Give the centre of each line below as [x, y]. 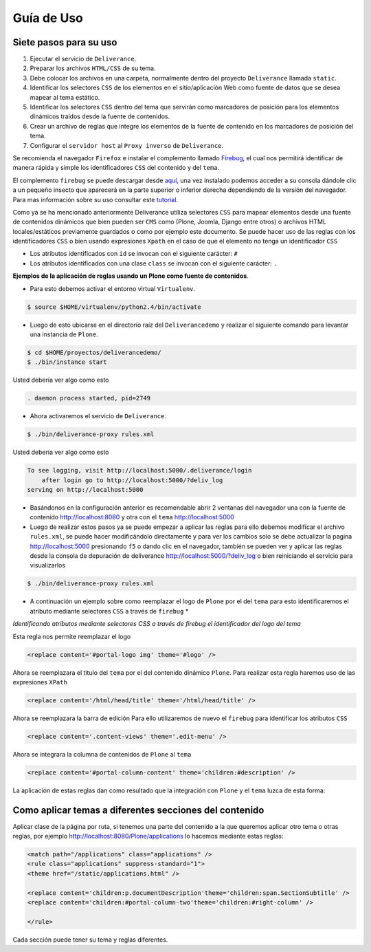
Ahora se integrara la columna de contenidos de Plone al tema [102, 754]
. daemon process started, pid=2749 [89, 398]
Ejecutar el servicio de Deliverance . [83, 59]
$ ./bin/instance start [67, 362]
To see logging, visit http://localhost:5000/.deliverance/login [139, 470]
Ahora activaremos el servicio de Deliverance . [98, 416]
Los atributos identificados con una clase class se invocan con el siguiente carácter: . [154, 263]
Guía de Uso [48, 18]
